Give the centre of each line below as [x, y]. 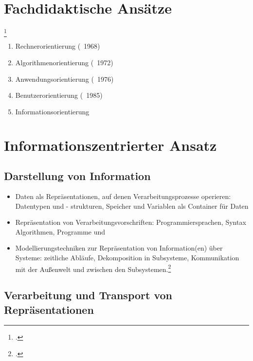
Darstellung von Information [77, 176]
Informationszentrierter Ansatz [110, 145]
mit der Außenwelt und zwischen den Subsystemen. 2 [93, 268]
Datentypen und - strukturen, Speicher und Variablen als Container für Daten [132, 206]
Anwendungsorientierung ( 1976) [64, 79]
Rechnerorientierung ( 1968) [58, 46]
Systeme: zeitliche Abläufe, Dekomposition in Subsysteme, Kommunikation [127, 257]
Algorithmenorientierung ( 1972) [64, 63]
